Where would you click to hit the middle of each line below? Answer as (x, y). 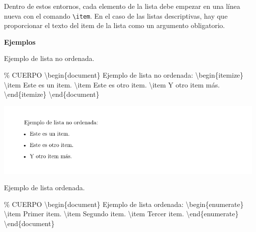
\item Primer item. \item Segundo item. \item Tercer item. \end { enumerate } (121, 214)
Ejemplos (20, 42)
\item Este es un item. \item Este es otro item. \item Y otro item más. (112, 84)
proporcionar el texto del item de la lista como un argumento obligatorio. (114, 25)
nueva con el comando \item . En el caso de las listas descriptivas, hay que (116, 15)
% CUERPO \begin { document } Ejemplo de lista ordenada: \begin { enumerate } (124, 204)
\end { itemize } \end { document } (52, 94)
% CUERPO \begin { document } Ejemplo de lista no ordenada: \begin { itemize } (124, 75)
